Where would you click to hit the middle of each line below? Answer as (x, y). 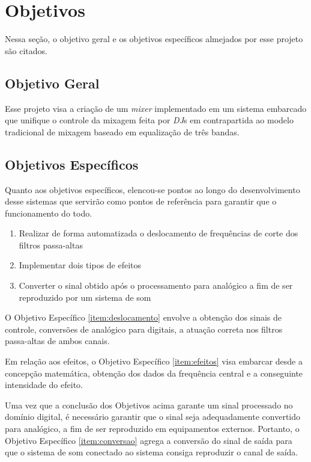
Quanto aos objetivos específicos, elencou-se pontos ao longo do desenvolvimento (152, 189)
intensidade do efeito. (44, 385)
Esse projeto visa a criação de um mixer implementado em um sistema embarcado (156, 108)
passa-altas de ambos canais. (57, 341)
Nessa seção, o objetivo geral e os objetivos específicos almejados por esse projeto (154, 39)
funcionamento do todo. (49, 213)
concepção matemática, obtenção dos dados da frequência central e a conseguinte (154, 373)
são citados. (26, 50)
